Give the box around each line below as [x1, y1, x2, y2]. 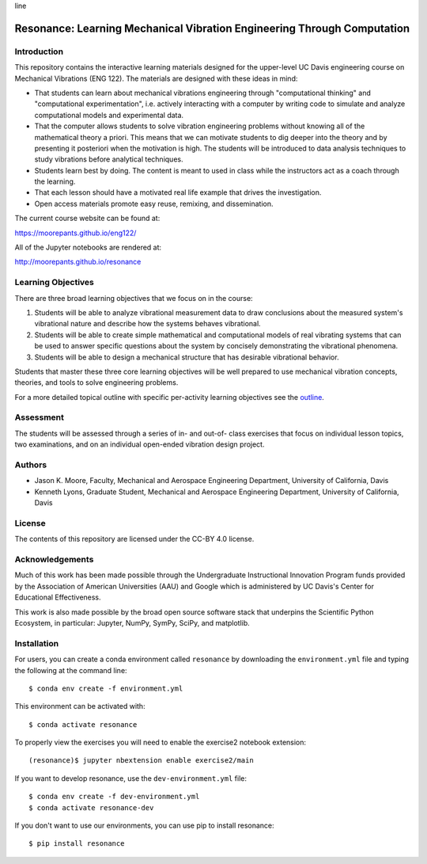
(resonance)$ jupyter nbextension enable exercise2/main [28, 756, 255, 765]
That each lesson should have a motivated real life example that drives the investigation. [34, 188, 322, 197]
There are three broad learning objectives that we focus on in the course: [14, 293, 253, 303]
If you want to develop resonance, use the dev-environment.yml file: [14, 773, 247, 783]
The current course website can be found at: [14, 214, 161, 223]
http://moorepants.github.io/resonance [14, 257, 142, 267]
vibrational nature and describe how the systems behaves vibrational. [34, 319, 261, 329]
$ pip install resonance [28, 839, 125, 848]
